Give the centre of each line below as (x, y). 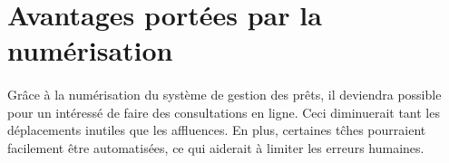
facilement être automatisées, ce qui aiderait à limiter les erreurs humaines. (216, 147)
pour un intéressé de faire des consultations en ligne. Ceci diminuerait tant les (224, 112)
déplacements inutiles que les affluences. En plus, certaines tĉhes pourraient (217, 130)
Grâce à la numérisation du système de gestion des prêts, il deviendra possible (224, 95)
